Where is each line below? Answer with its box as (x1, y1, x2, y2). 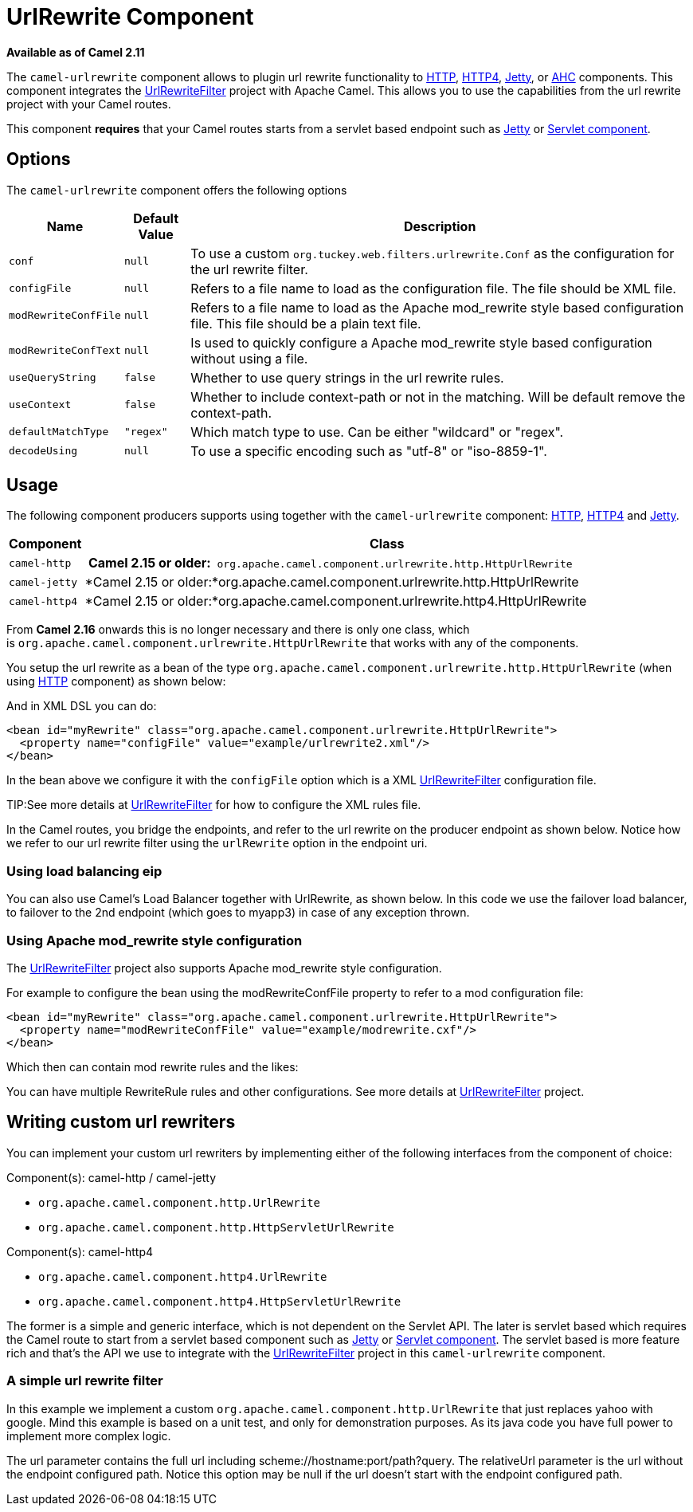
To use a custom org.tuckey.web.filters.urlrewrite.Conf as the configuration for (190, 245, 675, 261)
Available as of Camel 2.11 (6, 45, 145, 59)
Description (403, 218, 476, 234)
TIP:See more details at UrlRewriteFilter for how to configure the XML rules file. (6, 798, 421, 812)
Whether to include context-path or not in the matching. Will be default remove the (190, 388, 686, 405)
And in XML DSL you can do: (6, 699, 157, 713)
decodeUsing (9, 445, 78, 458)
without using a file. (190, 350, 308, 367)
